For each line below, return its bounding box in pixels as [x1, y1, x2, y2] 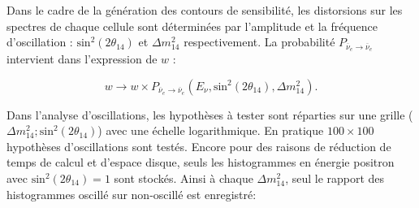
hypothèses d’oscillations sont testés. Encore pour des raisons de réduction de [6, 137, 391, 154]
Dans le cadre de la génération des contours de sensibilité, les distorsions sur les [6, 2, 403, 18]
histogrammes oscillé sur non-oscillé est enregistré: [6, 185, 257, 202]
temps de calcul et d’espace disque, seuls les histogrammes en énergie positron [6, 154, 395, 171]
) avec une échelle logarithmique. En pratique [97, 122, 324, 139]
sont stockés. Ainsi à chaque [114, 170, 253, 187]
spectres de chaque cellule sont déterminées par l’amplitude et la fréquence [6, 17, 378, 34]
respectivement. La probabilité [184, 33, 335, 50]
